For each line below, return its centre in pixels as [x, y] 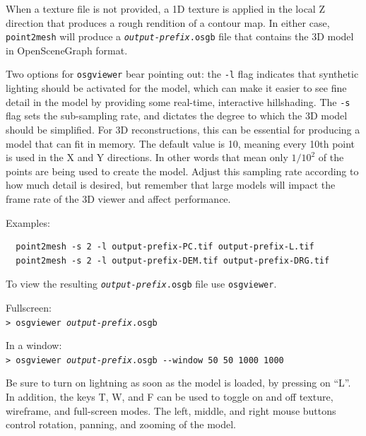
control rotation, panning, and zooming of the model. [121, 424]
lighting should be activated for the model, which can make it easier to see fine [176, 88]
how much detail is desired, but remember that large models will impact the [171, 185]
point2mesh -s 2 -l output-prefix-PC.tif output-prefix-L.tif [165, 247]
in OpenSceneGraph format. [67, 50]
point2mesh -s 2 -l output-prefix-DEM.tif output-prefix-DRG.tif [173, 260]
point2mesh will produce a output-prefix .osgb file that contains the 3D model [180, 36]
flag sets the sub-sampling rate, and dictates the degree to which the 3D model [177, 116]
